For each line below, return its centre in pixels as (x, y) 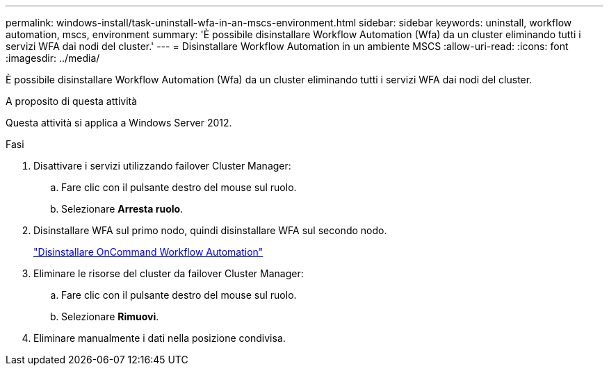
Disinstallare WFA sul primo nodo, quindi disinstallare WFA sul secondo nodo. (210, 230)
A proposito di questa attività (72, 101)
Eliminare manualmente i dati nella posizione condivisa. (160, 338)
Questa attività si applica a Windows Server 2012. (119, 123)
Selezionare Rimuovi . (110, 316)
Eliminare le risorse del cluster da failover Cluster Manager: (169, 273)
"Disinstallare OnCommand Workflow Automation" (148, 252)
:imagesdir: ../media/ (53, 58)
